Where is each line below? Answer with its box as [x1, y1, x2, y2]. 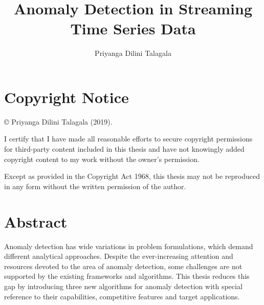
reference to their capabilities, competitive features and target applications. [4, 291, 240, 301]
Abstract [4, 211, 68, 232]
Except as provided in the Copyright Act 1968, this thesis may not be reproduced [4, 171, 260, 181]
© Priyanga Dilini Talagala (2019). [4, 116, 113, 127]
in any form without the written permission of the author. [4, 180, 186, 191]
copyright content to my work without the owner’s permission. [4, 153, 200, 164]
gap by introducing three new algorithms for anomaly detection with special [4, 280, 243, 291]
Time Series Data [70, 18, 196, 39]
